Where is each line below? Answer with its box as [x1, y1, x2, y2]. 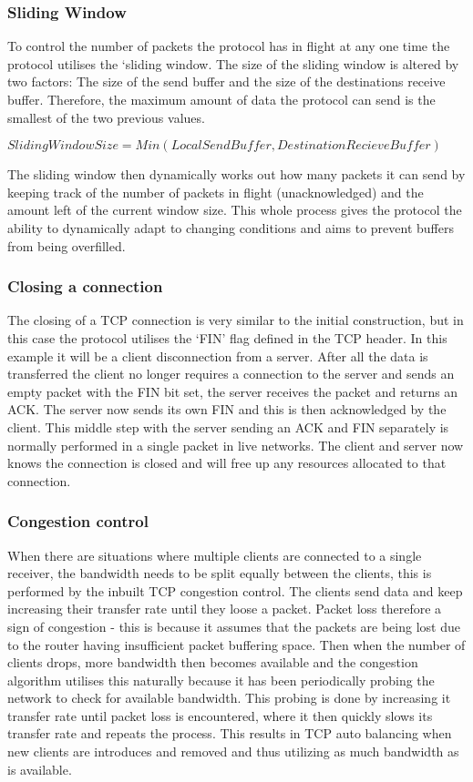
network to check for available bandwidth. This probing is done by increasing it [7, 688, 451, 707]
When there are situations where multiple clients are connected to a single [7, 545, 422, 564]
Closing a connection [7, 275, 163, 298]
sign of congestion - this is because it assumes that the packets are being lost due [7, 616, 460, 635]
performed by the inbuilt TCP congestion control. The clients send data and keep [7, 581, 463, 600]
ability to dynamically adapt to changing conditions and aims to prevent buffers [7, 218, 454, 237]
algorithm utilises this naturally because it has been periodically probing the [7, 670, 435, 689]
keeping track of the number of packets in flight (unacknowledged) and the [7, 182, 424, 201]
